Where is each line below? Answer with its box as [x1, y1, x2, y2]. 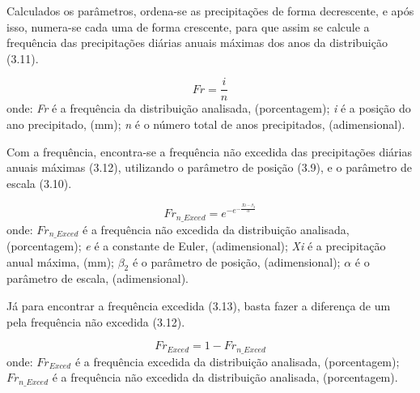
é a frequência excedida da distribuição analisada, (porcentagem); [74, 352, 400, 370]
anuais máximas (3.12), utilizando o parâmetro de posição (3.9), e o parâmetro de [6, 159, 412, 176]
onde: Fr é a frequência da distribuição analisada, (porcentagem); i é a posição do [6, 100, 411, 117]
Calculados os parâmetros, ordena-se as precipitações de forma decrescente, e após [6, 2, 414, 19]
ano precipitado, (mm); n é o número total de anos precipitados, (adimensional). [6, 116, 405, 133]
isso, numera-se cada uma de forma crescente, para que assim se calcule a [6, 18, 370, 35]
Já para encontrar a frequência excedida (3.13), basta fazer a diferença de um [6, 297, 391, 314]
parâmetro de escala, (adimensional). [6, 270, 189, 287]
